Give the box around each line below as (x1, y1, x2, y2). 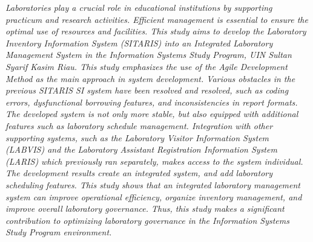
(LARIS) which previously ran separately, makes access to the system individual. (5, 154, 303, 167)
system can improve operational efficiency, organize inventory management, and (5, 190, 302, 203)
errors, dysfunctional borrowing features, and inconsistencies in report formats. (5, 95, 298, 108)
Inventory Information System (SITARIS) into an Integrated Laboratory (5, 36, 273, 49)
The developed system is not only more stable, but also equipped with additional (5, 107, 298, 120)
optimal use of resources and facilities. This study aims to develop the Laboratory (5, 25, 306, 37)
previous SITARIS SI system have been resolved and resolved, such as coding (5, 84, 289, 97)
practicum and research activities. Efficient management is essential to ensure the (5, 13, 308, 25)
